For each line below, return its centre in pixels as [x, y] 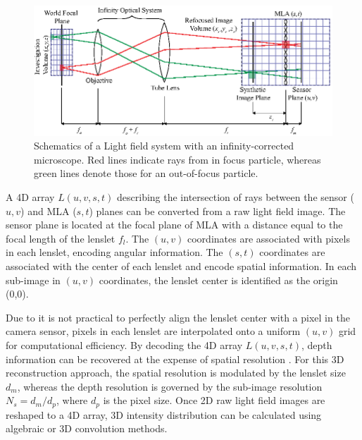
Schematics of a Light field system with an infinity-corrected [164, 146]
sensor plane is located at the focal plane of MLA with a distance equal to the [174, 225]
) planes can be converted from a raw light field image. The [217, 210]
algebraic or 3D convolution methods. [87, 428]
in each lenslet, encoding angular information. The [114, 252]
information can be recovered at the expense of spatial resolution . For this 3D [175, 359]
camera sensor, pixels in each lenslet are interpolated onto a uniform [153, 331]
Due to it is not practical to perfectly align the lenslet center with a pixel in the [178, 317]
